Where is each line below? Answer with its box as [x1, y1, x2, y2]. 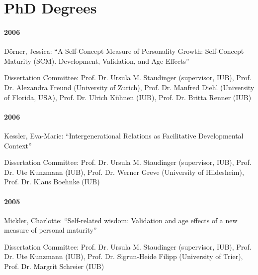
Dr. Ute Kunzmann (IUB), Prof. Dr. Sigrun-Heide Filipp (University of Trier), [4, 251, 243, 262]
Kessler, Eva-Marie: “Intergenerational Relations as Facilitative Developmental [4, 130, 244, 140]
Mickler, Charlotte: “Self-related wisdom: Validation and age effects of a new [4, 215, 238, 225]
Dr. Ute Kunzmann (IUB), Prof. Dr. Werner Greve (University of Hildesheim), [4, 166, 244, 177]
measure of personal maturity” [4, 225, 97, 235]
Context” [4, 140, 32, 150]
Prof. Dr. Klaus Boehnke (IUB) [4, 176, 100, 187]
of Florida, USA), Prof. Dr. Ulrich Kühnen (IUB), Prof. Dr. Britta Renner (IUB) [4, 92, 252, 102]
